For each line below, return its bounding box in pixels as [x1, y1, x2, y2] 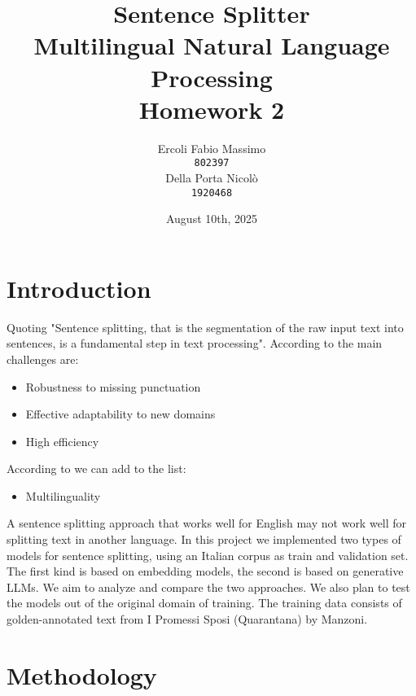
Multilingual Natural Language [33, 28, 390, 62]
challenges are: [7, 350, 79, 367]
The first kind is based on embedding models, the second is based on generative [7, 562, 404, 580]
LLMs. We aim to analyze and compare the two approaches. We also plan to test [7, 578, 410, 595]
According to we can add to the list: [7, 460, 186, 477]
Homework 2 [138, 92, 285, 125]
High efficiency [25, 432, 99, 449]
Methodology [7, 658, 157, 691]
